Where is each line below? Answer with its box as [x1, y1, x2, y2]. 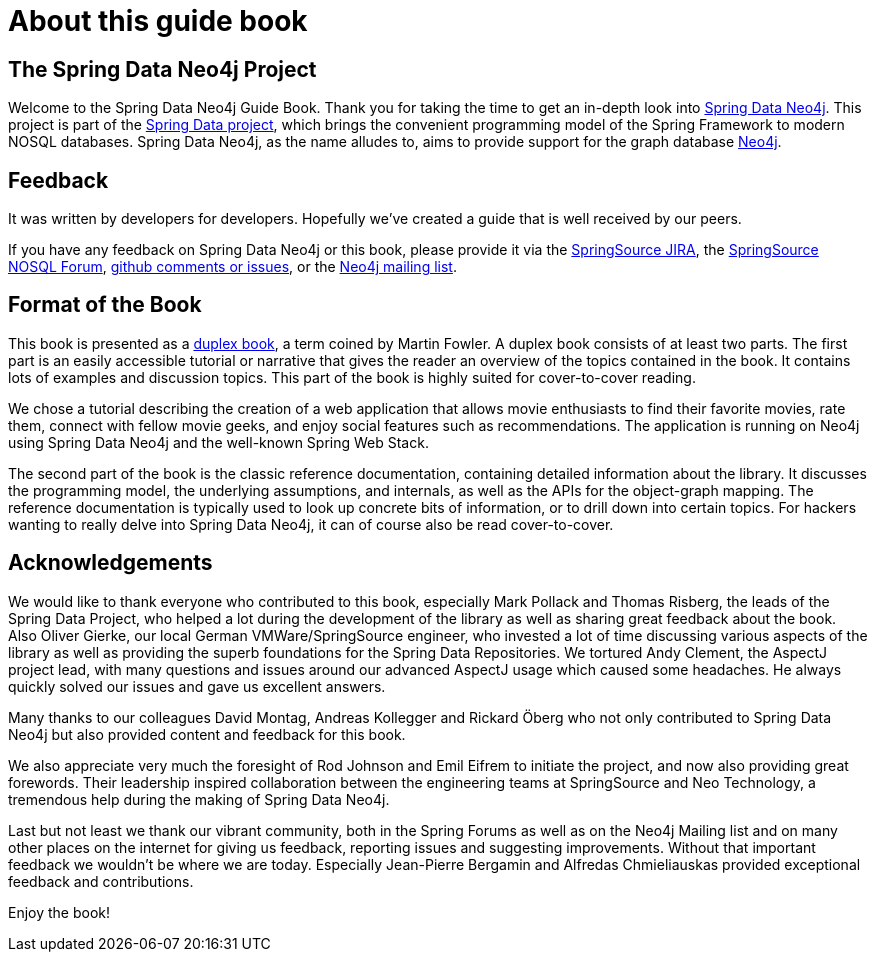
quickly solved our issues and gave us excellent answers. [8, 677, 386, 695]
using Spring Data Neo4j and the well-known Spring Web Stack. [8, 433, 429, 451]
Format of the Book [8, 292, 202, 318]
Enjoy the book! [8, 903, 111, 921]
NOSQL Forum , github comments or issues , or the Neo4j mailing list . [8, 258, 457, 276]
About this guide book [8, 4, 308, 38]
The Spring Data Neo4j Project [8, 56, 317, 82]
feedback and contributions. [8, 872, 194, 890]
